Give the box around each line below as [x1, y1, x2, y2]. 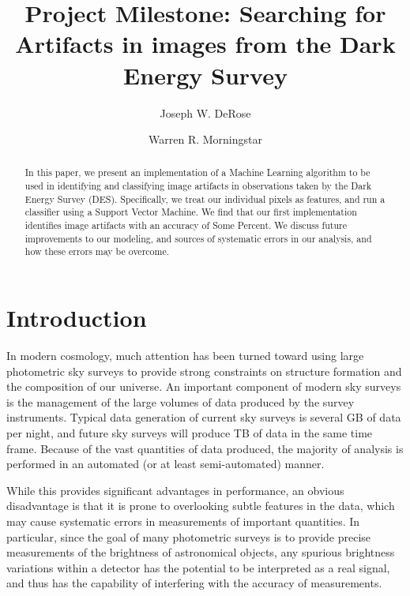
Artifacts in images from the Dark [15, 28, 396, 60]
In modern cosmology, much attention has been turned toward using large [6, 347, 364, 364]
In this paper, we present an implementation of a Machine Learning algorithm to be [24, 166, 371, 179]
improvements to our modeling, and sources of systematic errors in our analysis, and [24, 231, 372, 245]
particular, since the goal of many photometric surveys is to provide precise [6, 528, 371, 545]
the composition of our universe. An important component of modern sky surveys [6, 378, 401, 395]
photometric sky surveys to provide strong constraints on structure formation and [6, 362, 402, 379]
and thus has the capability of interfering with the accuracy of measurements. [6, 575, 382, 591]
